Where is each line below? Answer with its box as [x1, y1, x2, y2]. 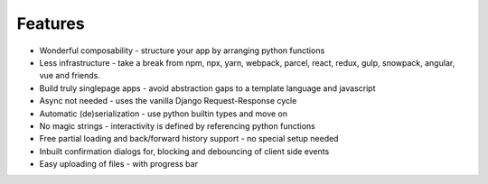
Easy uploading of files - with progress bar [39, 159, 199, 170]
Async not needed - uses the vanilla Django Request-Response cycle [39, 96, 297, 106]
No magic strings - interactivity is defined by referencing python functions [39, 120, 315, 131]
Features [16, 14, 85, 33]
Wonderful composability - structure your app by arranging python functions [39, 45, 325, 56]
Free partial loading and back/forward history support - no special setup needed [39, 133, 339, 144]
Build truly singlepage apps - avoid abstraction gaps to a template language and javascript [39, 82, 376, 94]
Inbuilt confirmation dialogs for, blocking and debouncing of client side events [39, 145, 330, 157]
